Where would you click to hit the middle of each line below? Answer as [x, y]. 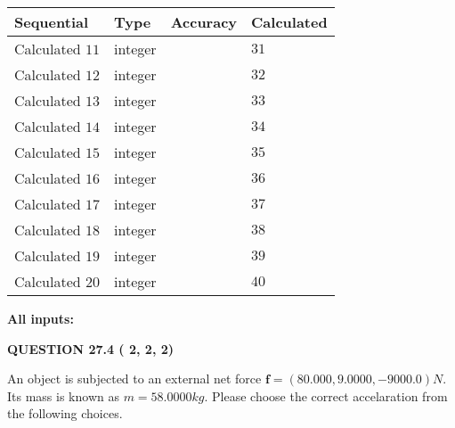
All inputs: [41, 318]
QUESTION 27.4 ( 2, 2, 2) [91, 348]
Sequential [52, 22]
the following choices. [65, 413]
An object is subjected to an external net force [134, 379]
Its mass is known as [63, 395]
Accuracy [204, 22]
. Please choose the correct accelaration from [326, 395]
